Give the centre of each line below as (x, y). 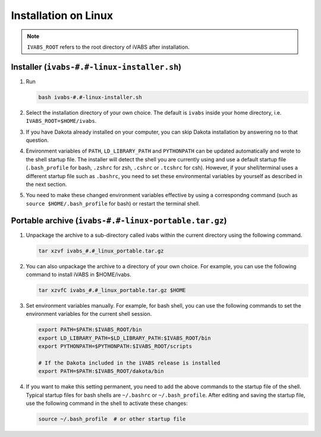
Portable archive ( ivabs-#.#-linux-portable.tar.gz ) (119, 221)
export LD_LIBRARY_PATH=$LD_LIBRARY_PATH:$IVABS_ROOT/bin (125, 338)
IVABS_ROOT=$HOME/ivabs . (61, 121)
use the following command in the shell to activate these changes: (107, 403)
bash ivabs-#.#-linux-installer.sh (90, 97)
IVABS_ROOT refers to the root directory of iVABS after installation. (108, 47)
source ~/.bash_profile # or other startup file (112, 419)
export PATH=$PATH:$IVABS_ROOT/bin (90, 330)
